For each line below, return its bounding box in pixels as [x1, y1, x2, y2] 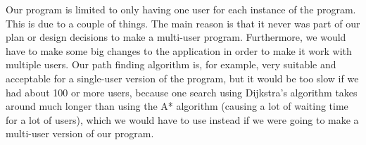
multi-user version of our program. [6, 126, 154, 141]
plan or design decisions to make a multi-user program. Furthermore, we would [6, 30, 346, 44]
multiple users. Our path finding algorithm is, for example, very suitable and [6, 57, 336, 72]
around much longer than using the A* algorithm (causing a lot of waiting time [6, 99, 348, 113]
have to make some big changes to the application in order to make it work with [6, 43, 352, 58]
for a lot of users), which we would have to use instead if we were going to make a [6, 112, 359, 127]
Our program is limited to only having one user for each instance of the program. [6, 2, 356, 16]
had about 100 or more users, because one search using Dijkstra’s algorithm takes [6, 84, 358, 99]
